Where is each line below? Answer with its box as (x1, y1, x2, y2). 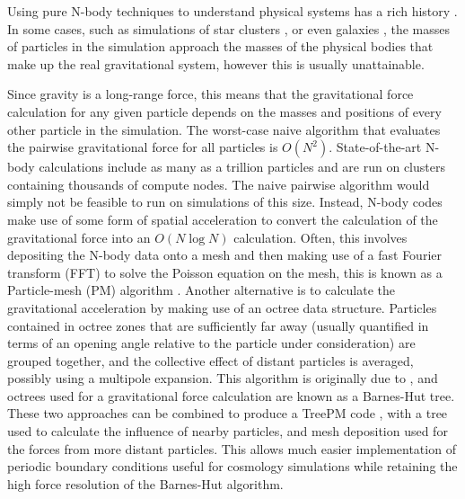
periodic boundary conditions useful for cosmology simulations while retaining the (7, 457, 458, 476)
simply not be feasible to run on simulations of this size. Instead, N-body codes (7, 192, 443, 211)
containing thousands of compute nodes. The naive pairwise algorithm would (7, 174, 430, 193)
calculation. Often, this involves (233, 227, 408, 246)
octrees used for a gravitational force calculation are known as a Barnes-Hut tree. (7, 386, 455, 405)
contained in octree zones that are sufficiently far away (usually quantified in (7, 316, 429, 334)
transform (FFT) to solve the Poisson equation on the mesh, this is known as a (7, 263, 443, 281)
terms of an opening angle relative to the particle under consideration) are (7, 334, 416, 352)
